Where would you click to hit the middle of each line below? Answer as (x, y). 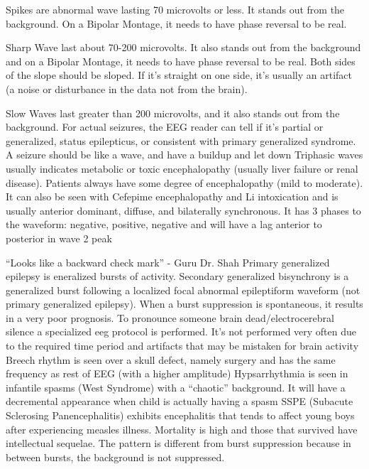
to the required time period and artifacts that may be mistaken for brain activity (182, 346)
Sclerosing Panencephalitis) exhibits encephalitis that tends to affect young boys (180, 415)
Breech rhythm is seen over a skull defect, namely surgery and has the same (171, 359)
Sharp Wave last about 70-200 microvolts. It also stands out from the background (183, 47)
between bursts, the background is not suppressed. (115, 457)
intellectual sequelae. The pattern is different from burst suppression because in (178, 443)
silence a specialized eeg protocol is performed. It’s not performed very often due (181, 331)
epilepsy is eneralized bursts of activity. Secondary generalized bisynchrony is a (177, 276)
